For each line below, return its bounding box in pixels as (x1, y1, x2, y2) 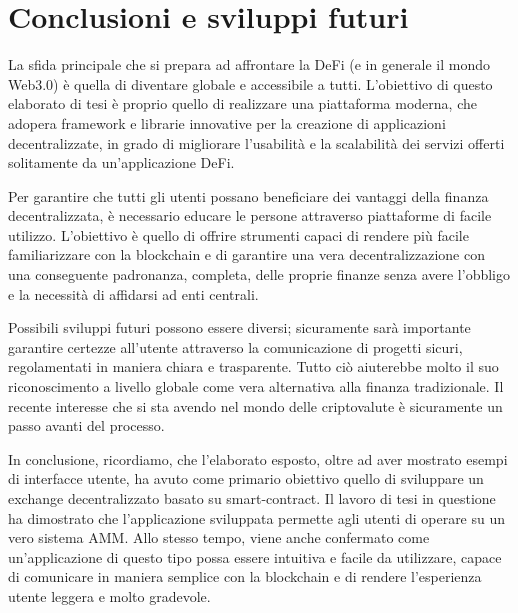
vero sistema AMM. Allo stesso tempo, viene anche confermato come (8, 527, 430, 548)
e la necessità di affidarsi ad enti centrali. (8, 283, 259, 304)
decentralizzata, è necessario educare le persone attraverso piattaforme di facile (8, 205, 492, 226)
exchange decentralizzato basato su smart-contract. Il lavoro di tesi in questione (8, 488, 496, 508)
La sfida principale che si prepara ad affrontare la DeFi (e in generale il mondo (8, 54, 491, 75)
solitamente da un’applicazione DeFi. (8, 152, 235, 173)
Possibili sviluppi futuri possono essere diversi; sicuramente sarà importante (8, 317, 471, 338)
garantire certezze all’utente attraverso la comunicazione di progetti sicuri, (8, 336, 463, 357)
